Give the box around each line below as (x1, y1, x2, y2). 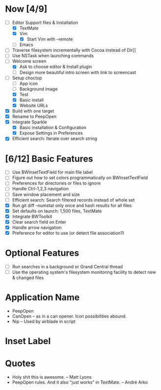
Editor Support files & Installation (12, 20, 78, 25)
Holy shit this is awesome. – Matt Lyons (12, 374, 92, 380)
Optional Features (5, 248, 79, 259)
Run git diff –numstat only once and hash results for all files (12, 202, 132, 208)
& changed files (12, 275, 44, 281)
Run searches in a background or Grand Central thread (12, 263, 123, 270)
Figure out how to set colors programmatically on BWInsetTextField (12, 175, 148, 181)
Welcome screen (12, 58, 46, 64)
